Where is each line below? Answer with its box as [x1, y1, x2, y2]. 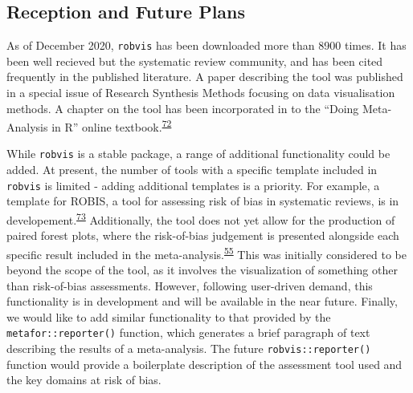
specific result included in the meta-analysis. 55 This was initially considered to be [6, 243, 407, 262]
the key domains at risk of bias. [6, 371, 162, 388]
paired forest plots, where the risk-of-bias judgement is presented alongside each [6, 227, 399, 244]
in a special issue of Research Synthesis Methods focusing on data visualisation [6, 84, 395, 101]
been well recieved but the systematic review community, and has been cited [6, 52, 383, 69]
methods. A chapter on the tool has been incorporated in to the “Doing [6, 99, 359, 116]
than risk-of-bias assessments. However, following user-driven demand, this [6, 277, 373, 294]
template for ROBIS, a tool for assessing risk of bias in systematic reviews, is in [6, 192, 399, 209]
